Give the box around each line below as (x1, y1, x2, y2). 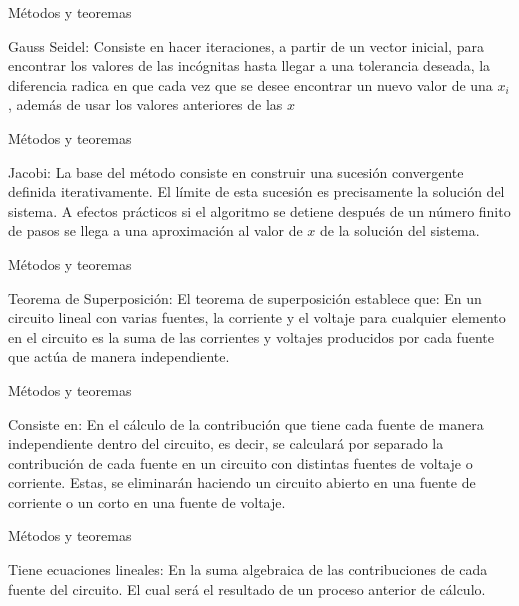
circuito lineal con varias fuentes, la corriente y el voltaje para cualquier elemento (8, 307, 506, 328)
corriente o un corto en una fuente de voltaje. (8, 491, 286, 512)
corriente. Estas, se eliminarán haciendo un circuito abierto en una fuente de (8, 472, 476, 493)
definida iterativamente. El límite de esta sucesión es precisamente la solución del (8, 181, 505, 202)
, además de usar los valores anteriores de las (8, 94, 283, 115)
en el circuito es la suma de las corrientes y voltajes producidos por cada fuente (8, 326, 494, 347)
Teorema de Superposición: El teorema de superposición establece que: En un (8, 287, 482, 308)
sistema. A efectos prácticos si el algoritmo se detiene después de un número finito (8, 200, 511, 221)
